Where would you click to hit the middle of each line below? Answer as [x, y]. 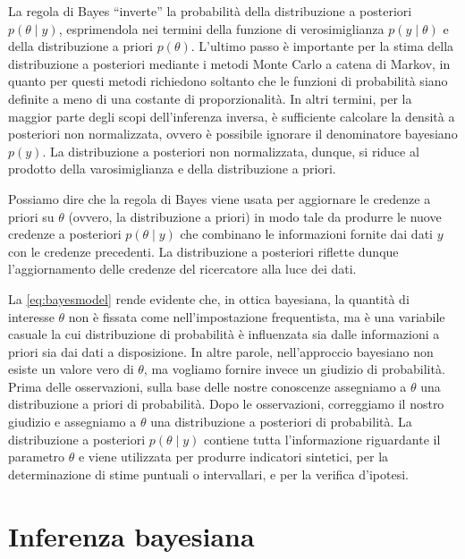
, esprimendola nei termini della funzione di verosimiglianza [221, 28]
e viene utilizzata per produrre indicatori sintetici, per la [233, 457]
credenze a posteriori [65, 234]
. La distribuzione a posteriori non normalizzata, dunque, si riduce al [231, 151]
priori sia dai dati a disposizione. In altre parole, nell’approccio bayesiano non [221, 351]
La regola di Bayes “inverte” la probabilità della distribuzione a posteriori [210, 11]
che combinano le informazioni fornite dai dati [306, 234]
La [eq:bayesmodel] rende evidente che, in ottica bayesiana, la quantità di [209, 298]
